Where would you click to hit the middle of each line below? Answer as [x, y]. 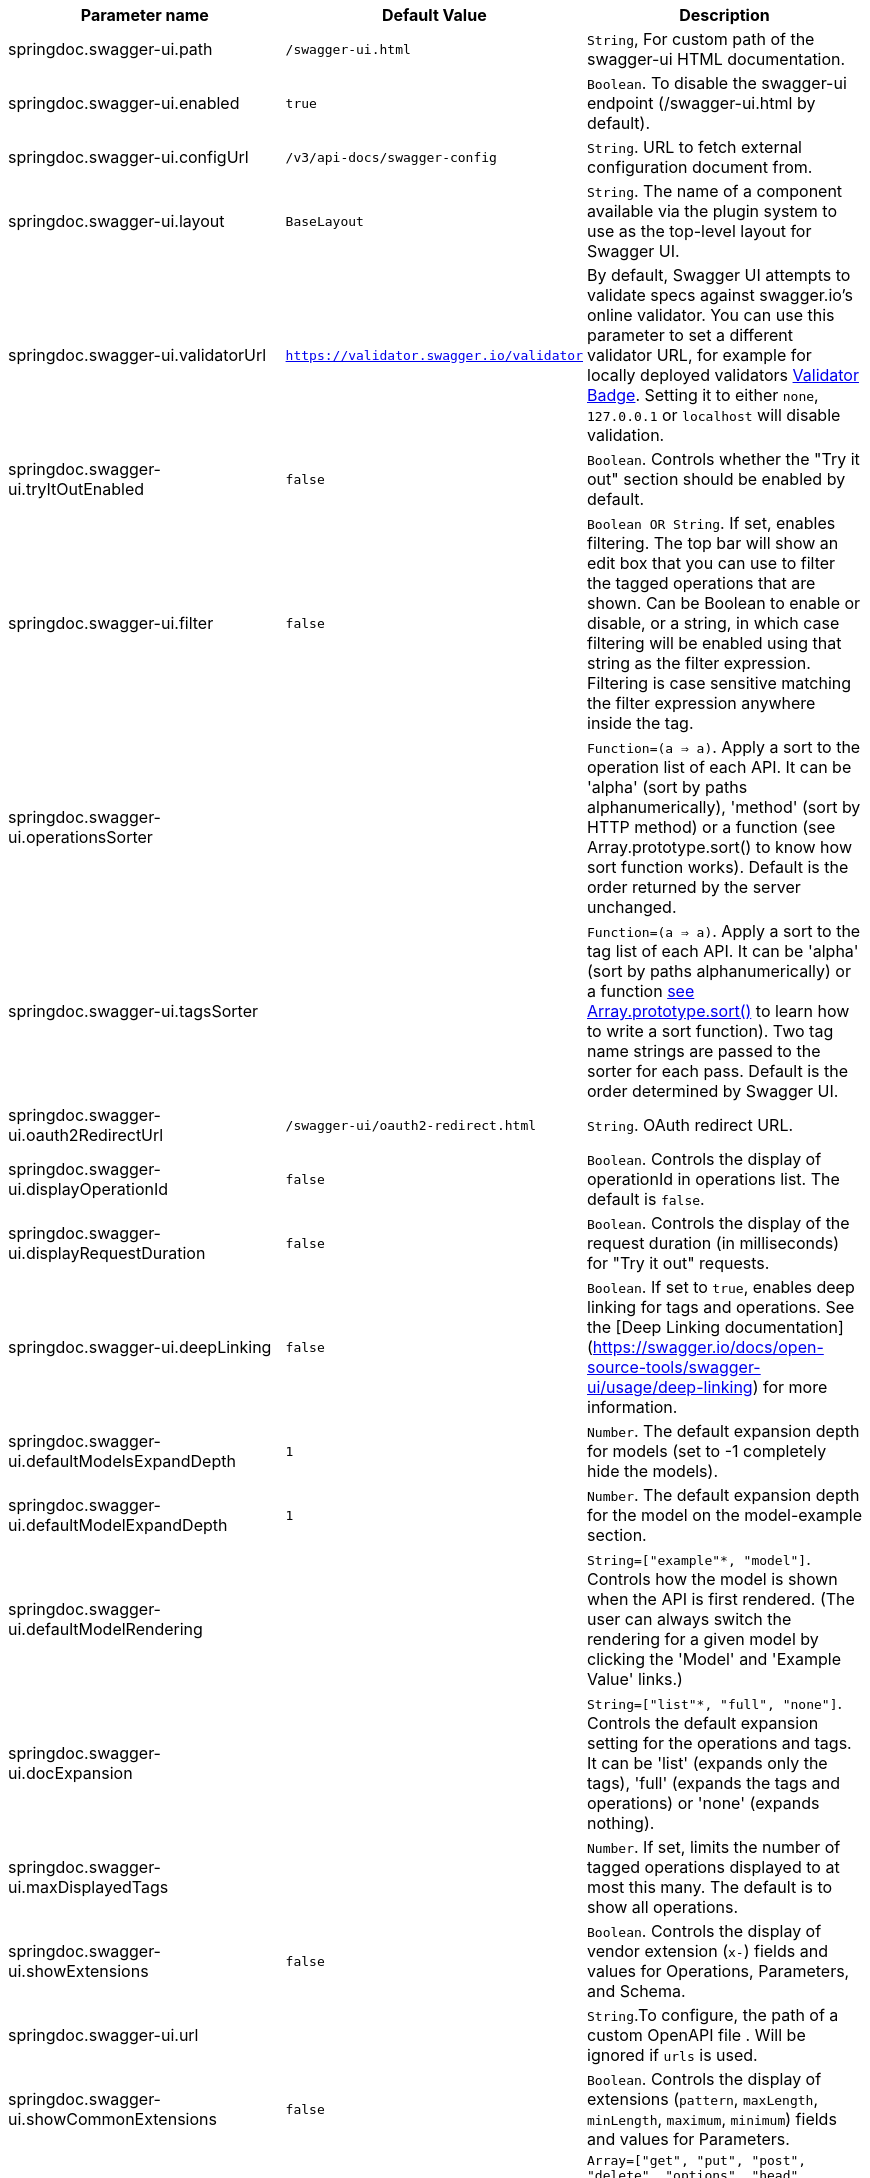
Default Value [434, 15]
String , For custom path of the [701, 39]
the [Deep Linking [654, 1327]
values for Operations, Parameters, [718, 1971]
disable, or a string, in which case [713, 623]
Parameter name [144, 15]
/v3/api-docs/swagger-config [391, 157]
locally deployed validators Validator [723, 375]
